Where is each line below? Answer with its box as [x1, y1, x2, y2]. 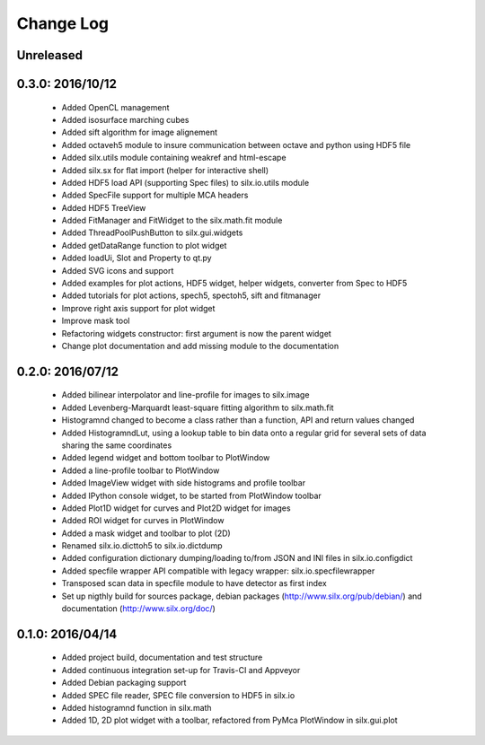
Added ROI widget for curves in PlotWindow [61, 515, 225, 526]
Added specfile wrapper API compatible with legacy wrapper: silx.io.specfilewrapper [61, 565, 375, 576]
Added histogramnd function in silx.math [61, 703, 212, 714]
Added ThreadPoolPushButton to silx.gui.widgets [61, 227, 243, 238]
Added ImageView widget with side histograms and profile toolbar [61, 478, 305, 488]
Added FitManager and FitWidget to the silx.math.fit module [61, 215, 283, 226]
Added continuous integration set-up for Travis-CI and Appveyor [61, 664, 301, 675]
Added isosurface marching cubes [61, 114, 190, 125]
